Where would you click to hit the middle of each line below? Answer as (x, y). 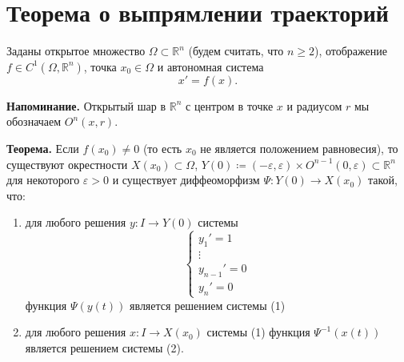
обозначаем (34, 121)
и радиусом (314, 105)
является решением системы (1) (208, 305)
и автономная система (210, 66)
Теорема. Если (43, 148)
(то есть (162, 148)
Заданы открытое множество (76, 51)
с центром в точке (230, 105)
